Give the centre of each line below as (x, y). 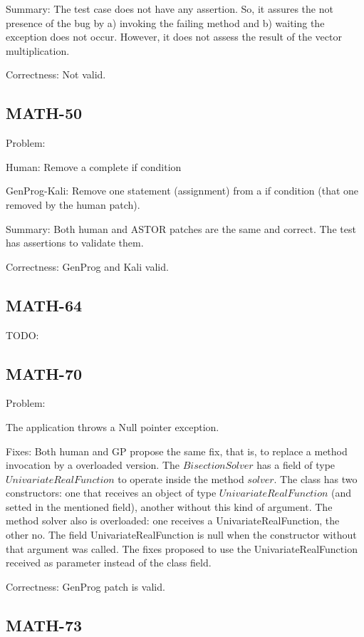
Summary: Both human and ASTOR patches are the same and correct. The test (181, 228)
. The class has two (316, 478)
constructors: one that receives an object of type (111, 493)
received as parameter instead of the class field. (109, 563)
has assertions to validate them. (75, 243)
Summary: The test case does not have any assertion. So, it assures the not (170, 9)
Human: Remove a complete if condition (94, 166)
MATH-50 (44, 113)
